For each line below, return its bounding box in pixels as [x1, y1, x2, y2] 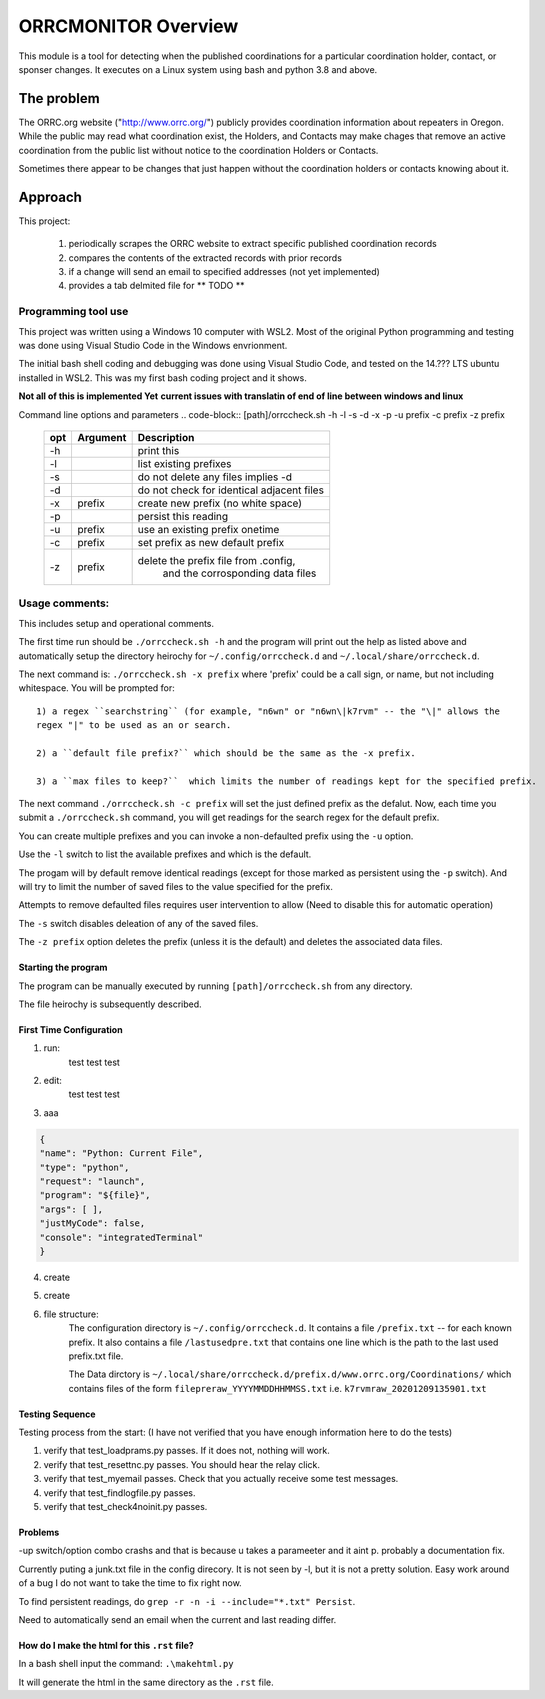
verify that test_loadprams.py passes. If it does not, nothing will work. [43, 1445, 330, 1457]
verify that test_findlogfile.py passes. [43, 1486, 196, 1499]
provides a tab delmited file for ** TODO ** [68, 280, 245, 292]
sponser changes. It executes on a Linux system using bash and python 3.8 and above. [18, 63, 378, 75]
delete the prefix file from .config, [137, 553, 296, 567]
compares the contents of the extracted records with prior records [68, 251, 342, 264]
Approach [18, 188, 82, 205]
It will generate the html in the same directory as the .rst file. [18, 1676, 274, 1688]
